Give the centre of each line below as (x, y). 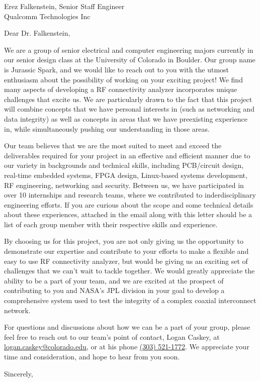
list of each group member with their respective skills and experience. (111, 224)
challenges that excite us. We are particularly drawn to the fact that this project (128, 99)
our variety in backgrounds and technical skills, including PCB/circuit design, (124, 165)
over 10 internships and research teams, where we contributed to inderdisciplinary (130, 195)
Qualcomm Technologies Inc (47, 16)
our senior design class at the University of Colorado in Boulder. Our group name (130, 60)
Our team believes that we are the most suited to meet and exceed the (113, 146)
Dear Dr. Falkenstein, (37, 33)
